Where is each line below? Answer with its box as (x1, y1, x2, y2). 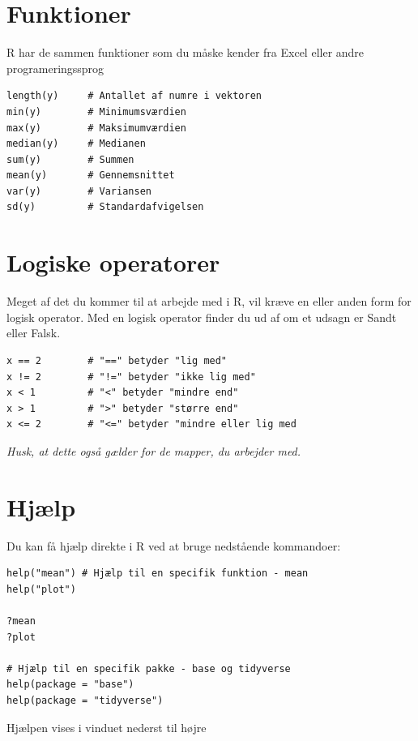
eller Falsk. (6, 324, 61, 341)
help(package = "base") (6, 679, 134, 691)
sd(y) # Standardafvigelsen (6, 201, 204, 213)
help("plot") (6, 583, 76, 595)
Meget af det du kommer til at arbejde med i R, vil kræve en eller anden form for (6, 293, 412, 310)
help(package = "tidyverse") (6, 695, 164, 706)
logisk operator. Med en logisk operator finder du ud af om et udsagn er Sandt (6, 308, 397, 325)
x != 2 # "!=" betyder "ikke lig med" (6, 370, 256, 383)
